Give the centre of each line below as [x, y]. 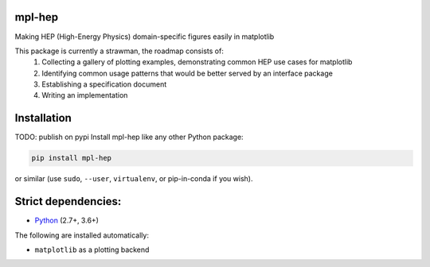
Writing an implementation [85, 95]
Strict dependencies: [68, 201]
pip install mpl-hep [71, 158]
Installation [43, 118]
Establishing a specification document [104, 84]
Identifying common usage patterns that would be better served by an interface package [188, 73]
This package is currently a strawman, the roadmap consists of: [119, 51]
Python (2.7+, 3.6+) [67, 221]
